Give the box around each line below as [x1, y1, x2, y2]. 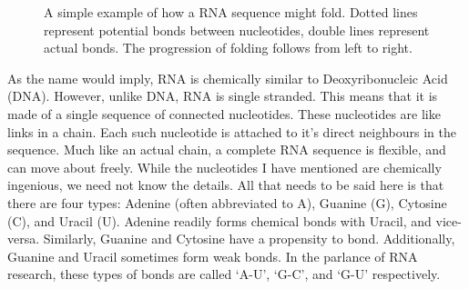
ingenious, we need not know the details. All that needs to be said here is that [7, 175, 444, 194]
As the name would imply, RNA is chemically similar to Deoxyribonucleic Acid [7, 68, 448, 87]
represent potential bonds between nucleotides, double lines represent [44, 20, 430, 39]
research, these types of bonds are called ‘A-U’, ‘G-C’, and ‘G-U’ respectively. [7, 264, 441, 284]
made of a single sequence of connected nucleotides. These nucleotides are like [7, 104, 441, 123]
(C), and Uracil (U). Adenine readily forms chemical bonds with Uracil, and [7, 211, 432, 230]
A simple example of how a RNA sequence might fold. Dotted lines [44, 3, 418, 21]
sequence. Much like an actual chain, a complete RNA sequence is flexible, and [7, 140, 446, 159]
